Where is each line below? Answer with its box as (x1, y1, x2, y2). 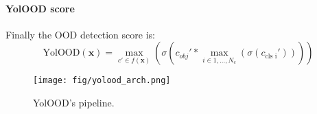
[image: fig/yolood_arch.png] (33, 76, 171, 86)
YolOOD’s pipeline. (33, 95, 115, 110)
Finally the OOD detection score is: (5, 27, 155, 41)
